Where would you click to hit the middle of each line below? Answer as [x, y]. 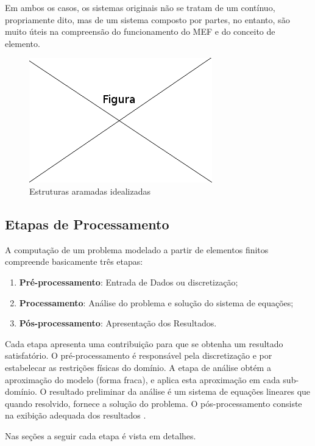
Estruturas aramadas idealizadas [90, 191]
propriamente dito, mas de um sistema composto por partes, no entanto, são [147, 19]
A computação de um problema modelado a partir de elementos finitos [137, 249]
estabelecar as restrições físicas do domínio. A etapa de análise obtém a [138, 367]
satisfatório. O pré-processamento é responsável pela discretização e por [139, 355]
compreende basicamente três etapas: [74, 261]
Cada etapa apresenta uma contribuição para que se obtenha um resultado [144, 343]
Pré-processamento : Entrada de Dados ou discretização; [129, 282]
